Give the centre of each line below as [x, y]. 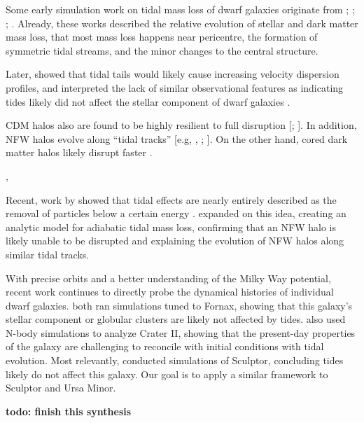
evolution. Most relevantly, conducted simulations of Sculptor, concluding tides [175, 360]
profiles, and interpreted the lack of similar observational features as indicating [175, 87]
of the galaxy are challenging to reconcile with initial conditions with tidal [165, 346]
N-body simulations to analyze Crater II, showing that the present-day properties [181, 332]
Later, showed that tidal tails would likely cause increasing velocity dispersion [173, 74]
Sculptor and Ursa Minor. [61, 388]
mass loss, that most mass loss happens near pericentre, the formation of [162, 37]
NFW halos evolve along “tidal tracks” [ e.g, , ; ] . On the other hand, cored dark [177, 138]
